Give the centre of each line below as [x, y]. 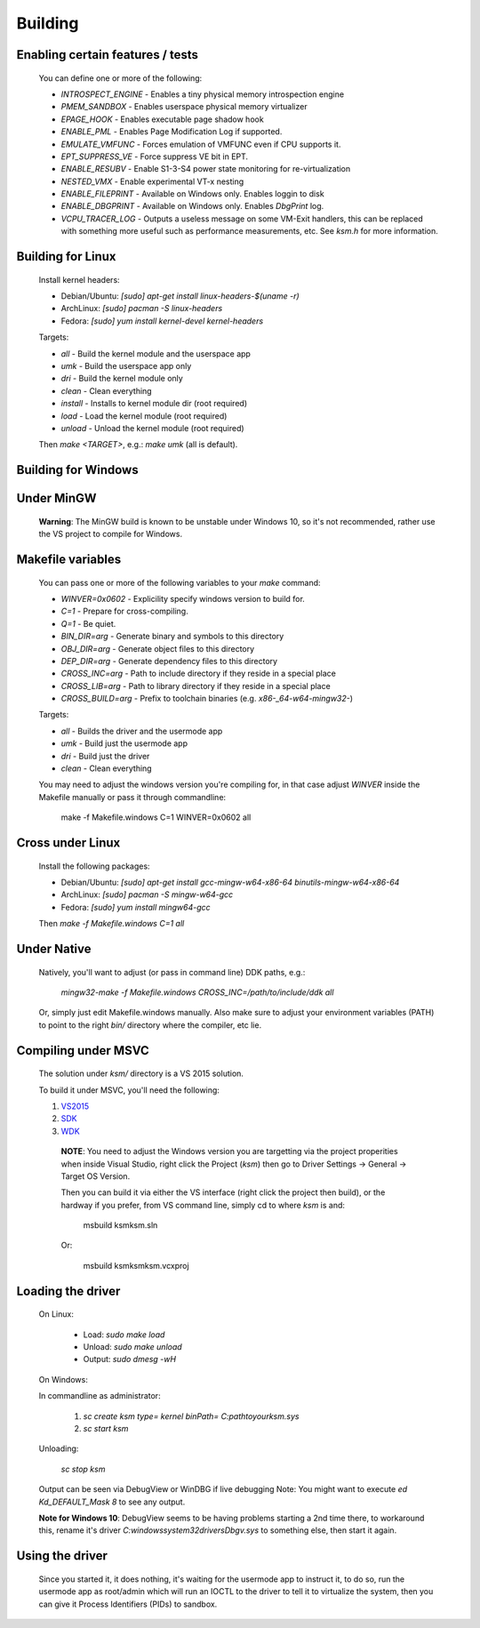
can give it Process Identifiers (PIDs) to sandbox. [128, 1604]
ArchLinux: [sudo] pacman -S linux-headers [142, 309]
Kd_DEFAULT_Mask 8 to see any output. [112, 1502]
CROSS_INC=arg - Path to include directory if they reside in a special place [199, 674]
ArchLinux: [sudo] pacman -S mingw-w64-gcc [147, 894]
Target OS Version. [96, 1176]
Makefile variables [69, 559]
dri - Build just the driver [105, 756]
